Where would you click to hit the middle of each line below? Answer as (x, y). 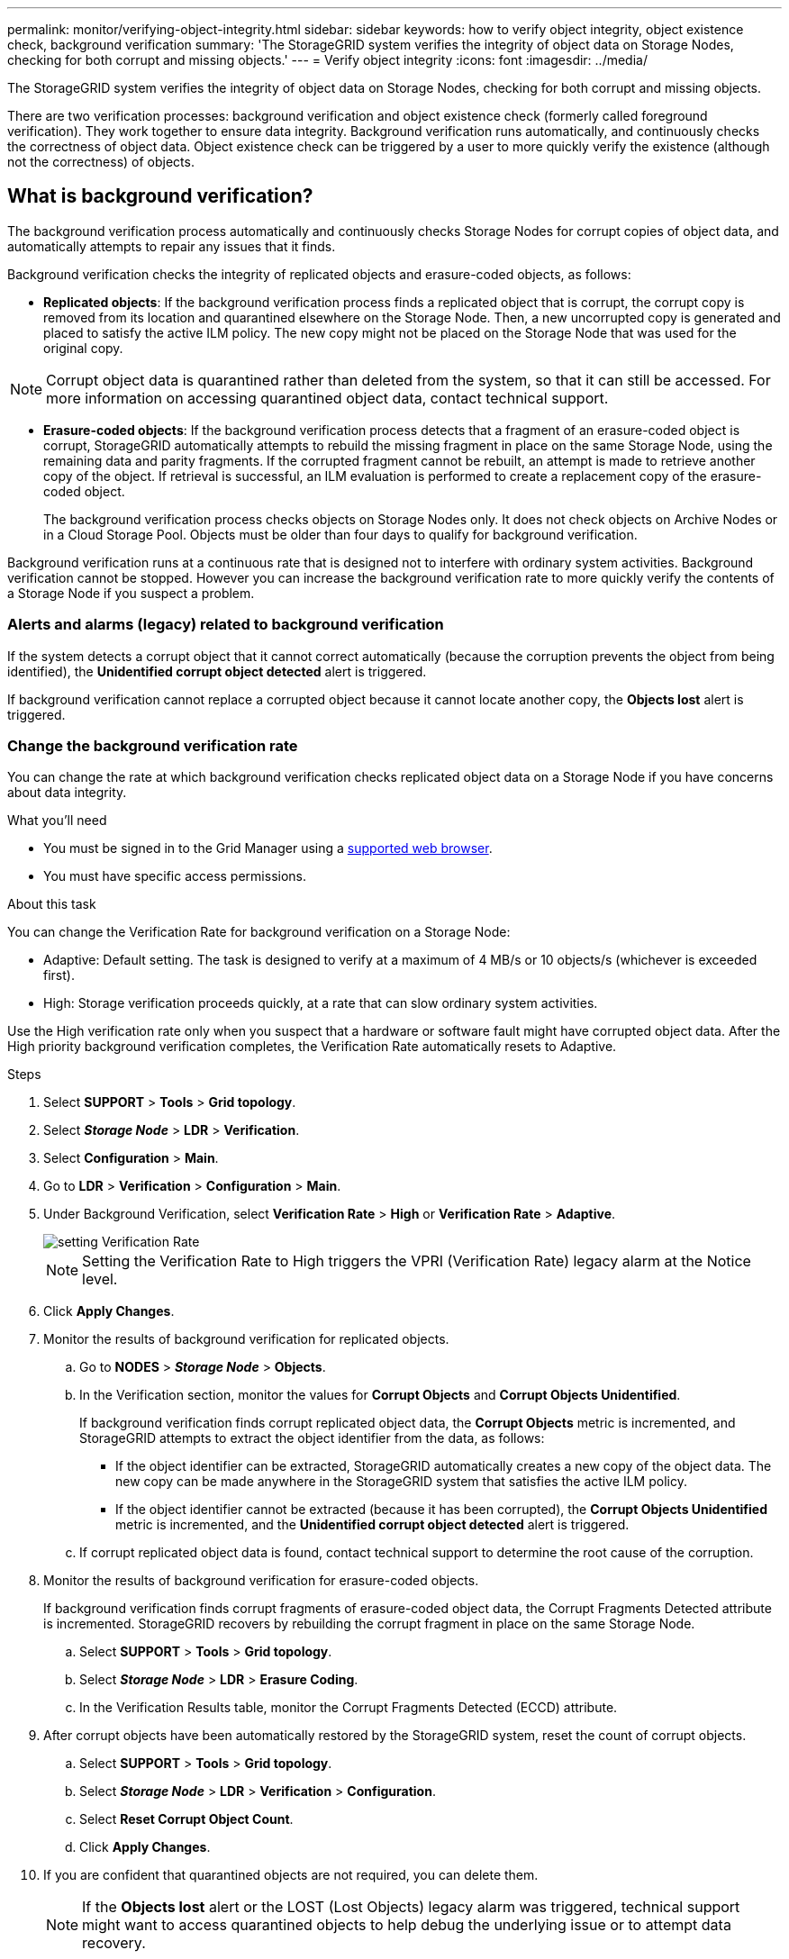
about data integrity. (67, 793)
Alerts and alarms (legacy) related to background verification (226, 625)
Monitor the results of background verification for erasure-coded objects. (261, 1581)
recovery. (114, 1943)
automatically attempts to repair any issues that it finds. (172, 246)
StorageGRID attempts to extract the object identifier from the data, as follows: (312, 1438)
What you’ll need (57, 821)
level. (100, 1279)
